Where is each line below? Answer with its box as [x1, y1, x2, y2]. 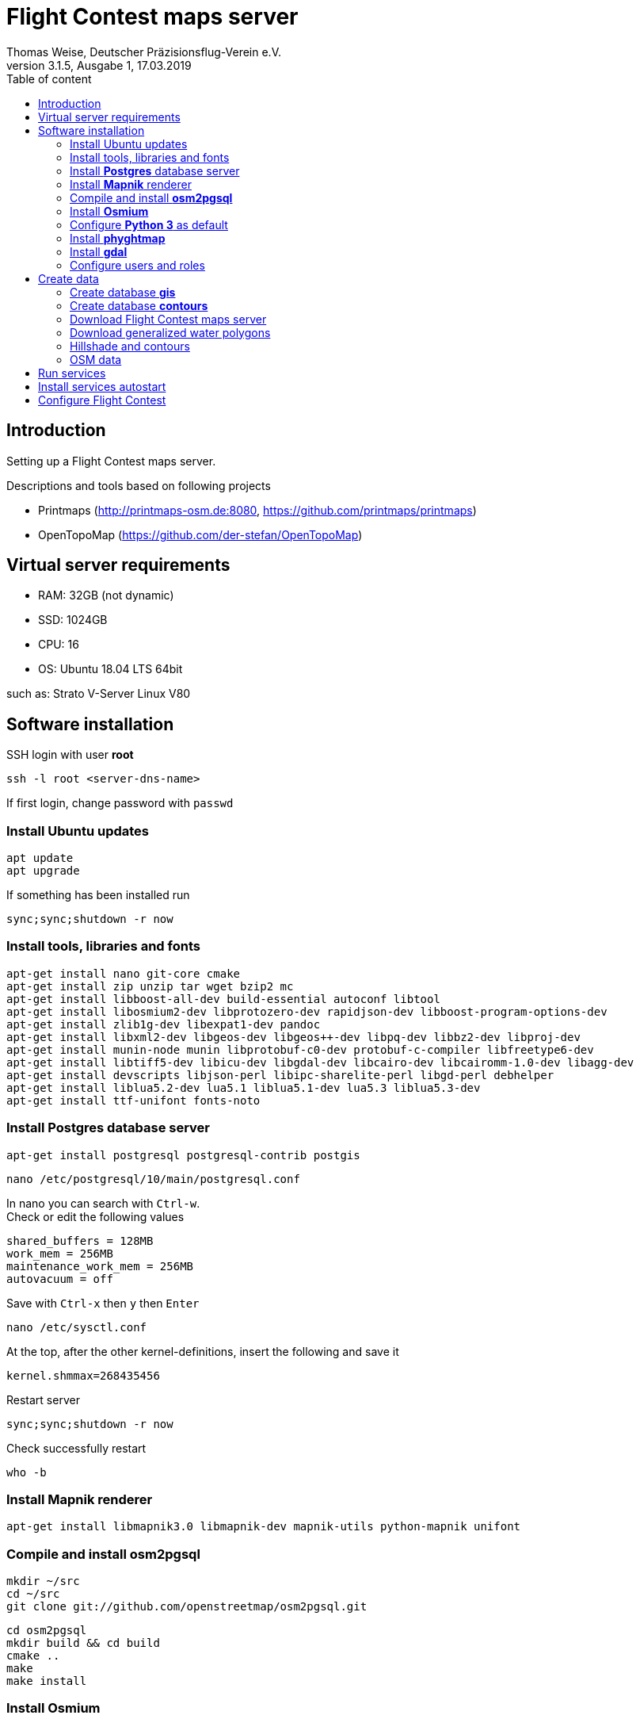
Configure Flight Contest [38, 392, 166, 407]
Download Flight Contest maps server [70, 312, 267, 326]
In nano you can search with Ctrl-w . [6, 1196, 200, 1210]
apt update [6, 852, 74, 865]
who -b [6, 1465, 47, 1479]
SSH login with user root [6, 748, 134, 762]
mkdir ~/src [6, 1575, 80, 1588]
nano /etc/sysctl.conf [6, 1320, 147, 1334]
